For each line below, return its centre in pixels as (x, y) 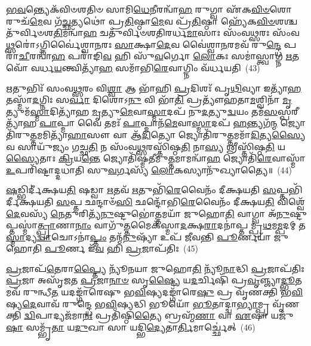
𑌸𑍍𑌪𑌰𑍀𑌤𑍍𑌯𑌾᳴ (288, 111)
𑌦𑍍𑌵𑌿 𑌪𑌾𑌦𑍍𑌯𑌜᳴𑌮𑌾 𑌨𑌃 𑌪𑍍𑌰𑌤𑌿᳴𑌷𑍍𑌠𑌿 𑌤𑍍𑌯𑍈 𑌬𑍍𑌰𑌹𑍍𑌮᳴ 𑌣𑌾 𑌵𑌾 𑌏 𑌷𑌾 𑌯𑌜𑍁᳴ (159, 315)
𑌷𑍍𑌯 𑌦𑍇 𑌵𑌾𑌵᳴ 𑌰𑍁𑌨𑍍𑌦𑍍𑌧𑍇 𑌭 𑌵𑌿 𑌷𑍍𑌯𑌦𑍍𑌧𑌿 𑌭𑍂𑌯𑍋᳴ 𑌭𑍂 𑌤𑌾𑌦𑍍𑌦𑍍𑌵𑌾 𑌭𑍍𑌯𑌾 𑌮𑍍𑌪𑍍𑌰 (138, 303)
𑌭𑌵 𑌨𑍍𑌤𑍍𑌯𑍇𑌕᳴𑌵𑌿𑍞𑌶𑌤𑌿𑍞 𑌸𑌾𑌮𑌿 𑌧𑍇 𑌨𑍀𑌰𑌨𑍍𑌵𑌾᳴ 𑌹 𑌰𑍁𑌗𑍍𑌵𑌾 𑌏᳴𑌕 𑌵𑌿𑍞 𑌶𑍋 (149, 9)
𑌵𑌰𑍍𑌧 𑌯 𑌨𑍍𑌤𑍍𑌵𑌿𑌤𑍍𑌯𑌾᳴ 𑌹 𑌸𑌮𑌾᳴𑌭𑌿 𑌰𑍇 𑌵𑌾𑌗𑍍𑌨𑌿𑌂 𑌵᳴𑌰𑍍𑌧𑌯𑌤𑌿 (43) (145, 67)
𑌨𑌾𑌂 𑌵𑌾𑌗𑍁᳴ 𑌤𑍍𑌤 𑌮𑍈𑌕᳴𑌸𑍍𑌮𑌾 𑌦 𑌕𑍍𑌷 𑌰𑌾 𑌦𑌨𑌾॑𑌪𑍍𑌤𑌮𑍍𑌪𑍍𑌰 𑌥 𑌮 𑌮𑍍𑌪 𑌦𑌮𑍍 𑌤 (190, 225)
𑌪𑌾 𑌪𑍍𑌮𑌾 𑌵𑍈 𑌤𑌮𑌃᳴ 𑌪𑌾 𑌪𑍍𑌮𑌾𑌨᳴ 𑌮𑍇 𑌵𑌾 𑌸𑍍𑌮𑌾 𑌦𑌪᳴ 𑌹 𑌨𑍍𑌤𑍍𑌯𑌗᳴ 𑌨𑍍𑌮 (158, 123)
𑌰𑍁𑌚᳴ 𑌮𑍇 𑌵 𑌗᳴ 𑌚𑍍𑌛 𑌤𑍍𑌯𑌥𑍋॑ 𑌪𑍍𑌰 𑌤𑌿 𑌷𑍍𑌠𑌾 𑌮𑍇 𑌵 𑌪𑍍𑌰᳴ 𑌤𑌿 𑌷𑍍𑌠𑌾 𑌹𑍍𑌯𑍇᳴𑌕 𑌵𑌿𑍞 (141, 21)
